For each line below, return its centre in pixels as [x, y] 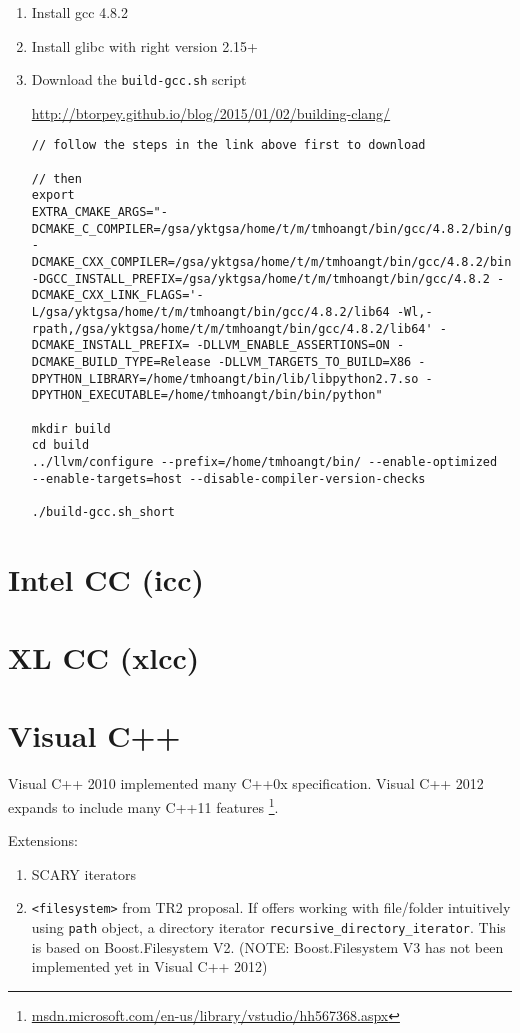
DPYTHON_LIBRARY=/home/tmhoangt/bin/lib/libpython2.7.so [225, 378]
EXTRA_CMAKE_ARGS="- [99, 212]
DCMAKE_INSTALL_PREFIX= [110, 345]
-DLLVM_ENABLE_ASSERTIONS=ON [293, 345]
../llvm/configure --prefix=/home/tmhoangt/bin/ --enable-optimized [264, 461]
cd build [60, 445]
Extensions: [43, 840]
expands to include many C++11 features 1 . [143, 805]
